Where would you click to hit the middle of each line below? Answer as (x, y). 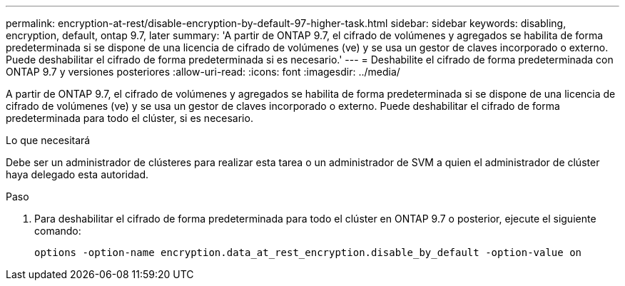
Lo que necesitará (48, 140)
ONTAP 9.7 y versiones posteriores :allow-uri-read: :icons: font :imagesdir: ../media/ (203, 72)
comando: (58, 231)
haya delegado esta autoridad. (77, 174)
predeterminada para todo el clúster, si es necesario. (129, 118)
